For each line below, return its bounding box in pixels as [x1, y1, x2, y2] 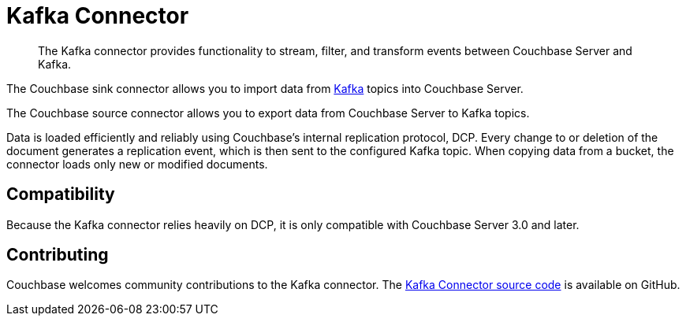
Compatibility [6, 184, 115, 205]
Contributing [6, 245, 109, 265]
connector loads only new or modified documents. [6, 157, 268, 171]
